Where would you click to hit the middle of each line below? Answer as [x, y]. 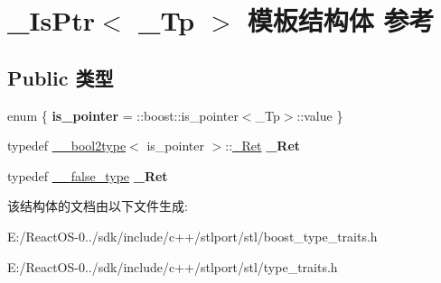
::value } [320, 115]
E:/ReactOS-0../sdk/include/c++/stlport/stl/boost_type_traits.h [192, 236]
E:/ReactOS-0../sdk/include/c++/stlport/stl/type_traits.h [173, 266]
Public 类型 [61, 77]
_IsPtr [52, 20]
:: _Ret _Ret [263, 146]
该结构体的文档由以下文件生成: [98, 206]
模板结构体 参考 [341, 20]
